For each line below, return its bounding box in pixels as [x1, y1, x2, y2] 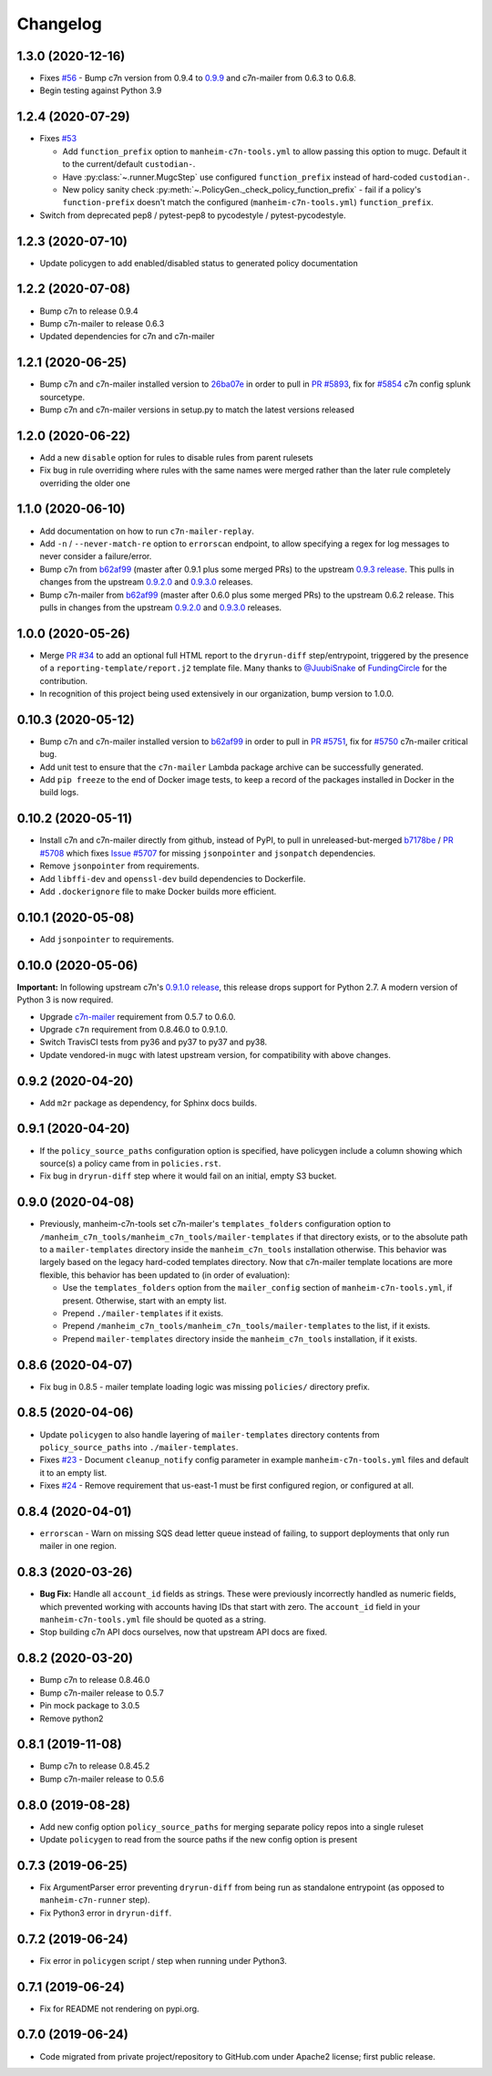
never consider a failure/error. [39, 551, 152, 562]
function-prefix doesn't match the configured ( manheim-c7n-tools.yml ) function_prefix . [62, 197, 435, 208]
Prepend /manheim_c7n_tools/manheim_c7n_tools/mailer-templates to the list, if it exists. [62, 1321, 431, 1332]
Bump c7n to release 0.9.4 [39, 306, 138, 317]
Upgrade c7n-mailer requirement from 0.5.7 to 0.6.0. [39, 1011, 236, 1022]
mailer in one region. [39, 1541, 118, 1552]
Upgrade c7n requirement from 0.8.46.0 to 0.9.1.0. [39, 1023, 228, 1034]
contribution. [39, 675, 88, 686]
